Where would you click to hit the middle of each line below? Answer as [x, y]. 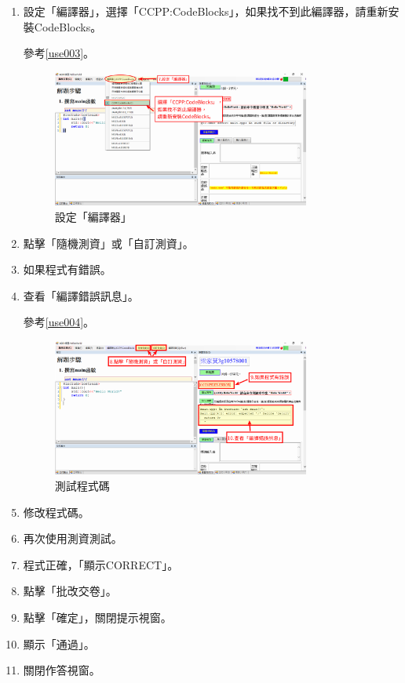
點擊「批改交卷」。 [70, 591]
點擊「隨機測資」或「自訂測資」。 [108, 243]
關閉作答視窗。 [62, 670]
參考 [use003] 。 [59, 53]
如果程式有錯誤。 [67, 269]
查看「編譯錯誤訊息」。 [81, 295]
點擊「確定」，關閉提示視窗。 [97, 617]
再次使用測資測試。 [73, 538]
